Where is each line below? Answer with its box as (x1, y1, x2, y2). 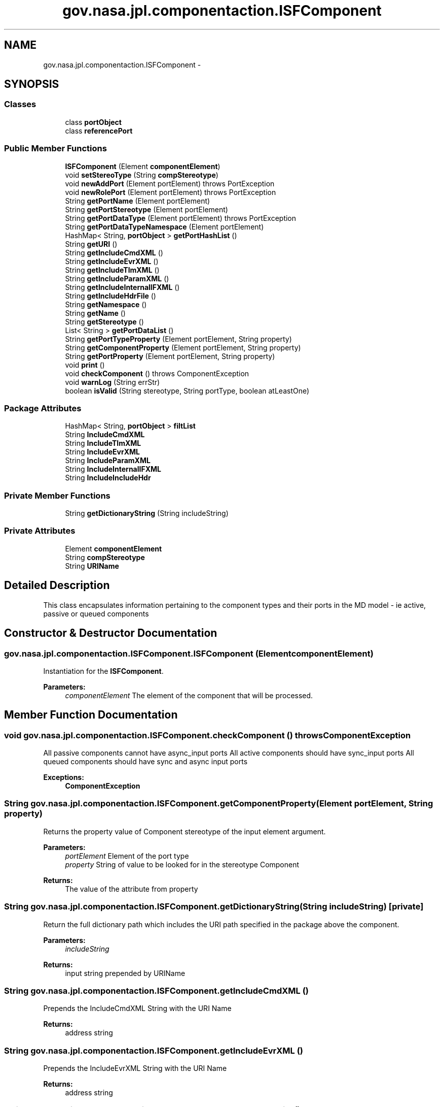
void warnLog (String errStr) (65, 377, 160, 386)
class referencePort (65, 126, 133, 135)
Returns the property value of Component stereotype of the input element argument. (43, 827, 326, 836)
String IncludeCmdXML (65, 430, 145, 439)
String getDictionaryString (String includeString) (65, 509, 229, 518)
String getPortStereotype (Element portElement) (65, 205, 228, 214)
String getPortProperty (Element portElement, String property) (65, 351, 275, 361)
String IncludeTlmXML (65, 439, 141, 448)
